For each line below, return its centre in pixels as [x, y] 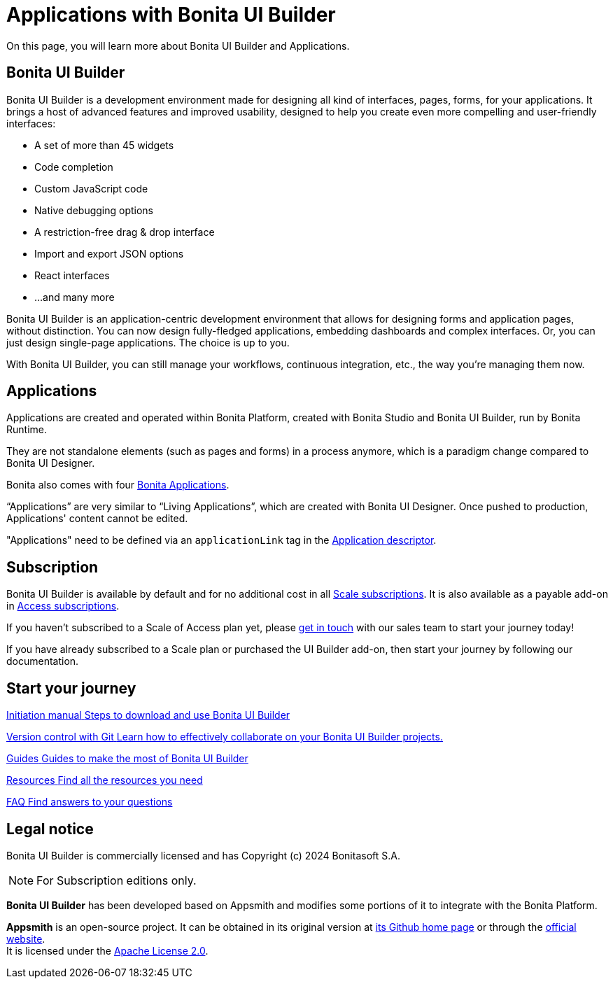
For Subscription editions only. [117, 880]
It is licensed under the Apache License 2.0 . [107, 950]
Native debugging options [94, 210]
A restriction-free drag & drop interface [125, 232]
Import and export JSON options [109, 253]
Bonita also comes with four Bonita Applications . [118, 485]
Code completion [74, 167]
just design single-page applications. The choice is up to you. [148, 342]
